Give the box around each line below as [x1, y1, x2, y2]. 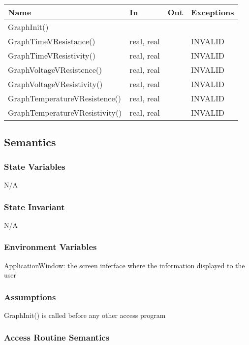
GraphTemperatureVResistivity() [8, 107, 122, 118]
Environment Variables [4, 241, 97, 253]
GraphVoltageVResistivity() [8, 78, 103, 90]
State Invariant [4, 200, 65, 213]
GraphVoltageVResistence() [8, 64, 102, 75]
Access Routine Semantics [4, 331, 110, 343]
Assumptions [4, 290, 56, 303]
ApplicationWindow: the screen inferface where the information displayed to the [4, 260, 245, 270]
